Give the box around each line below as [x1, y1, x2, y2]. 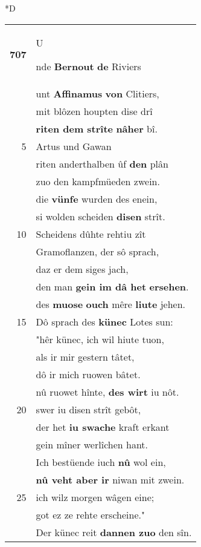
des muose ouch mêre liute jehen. [36, 296, 186, 311]
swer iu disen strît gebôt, [36, 402, 141, 416]
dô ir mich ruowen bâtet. [36, 367, 141, 381]
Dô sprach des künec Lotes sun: [36, 314, 173, 329]
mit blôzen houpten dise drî [36, 103, 153, 118]
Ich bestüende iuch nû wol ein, [36, 454, 166, 469]
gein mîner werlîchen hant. [36, 437, 148, 451]
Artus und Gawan [36, 139, 112, 153]
